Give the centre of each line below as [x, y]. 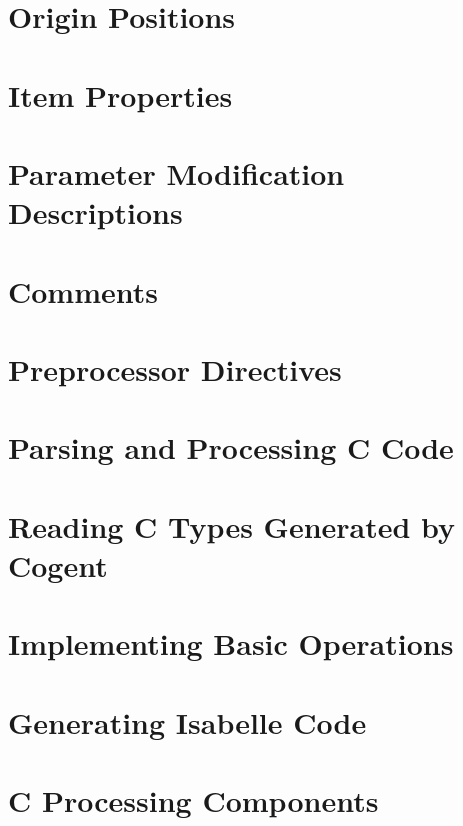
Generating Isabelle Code [187, 721]
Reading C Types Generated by [232, 525]
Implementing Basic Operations [231, 643]
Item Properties [120, 94]
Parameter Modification [176, 172]
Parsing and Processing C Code [231, 447]
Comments [83, 290]
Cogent [58, 564]
